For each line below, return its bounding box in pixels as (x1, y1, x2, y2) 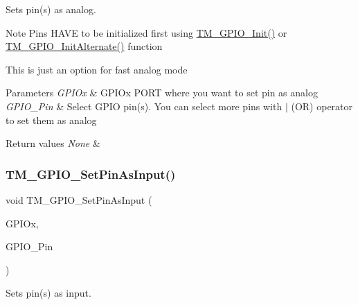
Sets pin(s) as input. (6, 286, 91, 300)
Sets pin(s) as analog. (6, 2, 96, 16)
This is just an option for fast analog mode (6, 62, 188, 76)
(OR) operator (291, 98, 353, 113)
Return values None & (6, 136, 100, 150)
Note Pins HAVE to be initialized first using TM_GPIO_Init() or (6, 25, 287, 40)
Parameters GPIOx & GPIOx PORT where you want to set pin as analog (6, 85, 318, 100)
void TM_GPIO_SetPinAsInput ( (6, 192, 152, 207)
